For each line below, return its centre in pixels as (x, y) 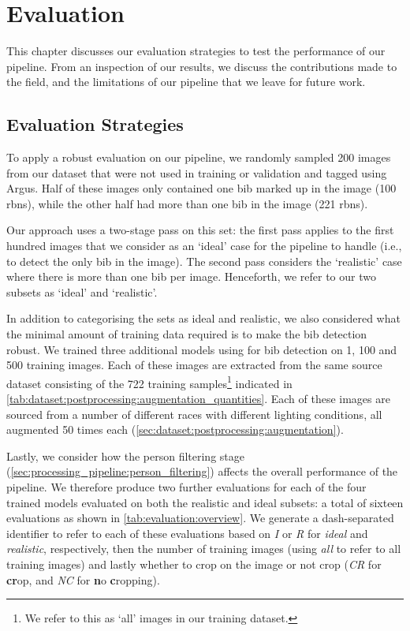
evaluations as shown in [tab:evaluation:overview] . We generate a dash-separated (200, 518)
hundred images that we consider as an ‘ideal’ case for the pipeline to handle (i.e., (204, 246)
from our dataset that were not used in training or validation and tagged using (197, 172)
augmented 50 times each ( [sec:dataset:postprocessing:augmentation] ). (175, 429)
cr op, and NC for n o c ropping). (83, 579)
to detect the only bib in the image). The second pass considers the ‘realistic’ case (204, 261)
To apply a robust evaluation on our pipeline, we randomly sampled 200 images (199, 157)
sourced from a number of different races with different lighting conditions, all (194, 414)
